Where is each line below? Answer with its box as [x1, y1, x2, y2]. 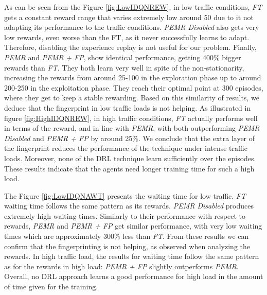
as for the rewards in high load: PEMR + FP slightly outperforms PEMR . [4, 261, 239, 271]
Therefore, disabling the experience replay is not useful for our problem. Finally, [4, 42, 257, 53]
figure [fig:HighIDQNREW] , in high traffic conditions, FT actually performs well [4, 112, 258, 123]
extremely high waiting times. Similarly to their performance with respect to [4, 210, 245, 221]
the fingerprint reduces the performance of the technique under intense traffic [4, 143, 247, 153]
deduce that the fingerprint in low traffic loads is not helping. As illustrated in [4, 102, 251, 113]
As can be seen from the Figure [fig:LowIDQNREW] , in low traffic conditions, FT [4, 2, 262, 12]
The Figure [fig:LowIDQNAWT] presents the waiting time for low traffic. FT [4, 190, 246, 201]
